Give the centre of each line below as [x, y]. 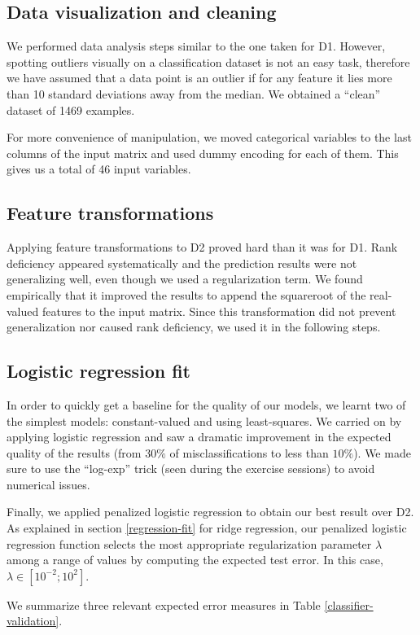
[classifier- [349, 604]
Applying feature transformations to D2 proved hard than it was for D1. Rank [202, 247]
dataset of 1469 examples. [71, 109]
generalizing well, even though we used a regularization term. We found [185, 279]
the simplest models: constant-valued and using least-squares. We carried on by [204, 420]
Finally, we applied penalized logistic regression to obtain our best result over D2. [210, 512]
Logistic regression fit [99, 371]
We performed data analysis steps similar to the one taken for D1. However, [196, 46]
